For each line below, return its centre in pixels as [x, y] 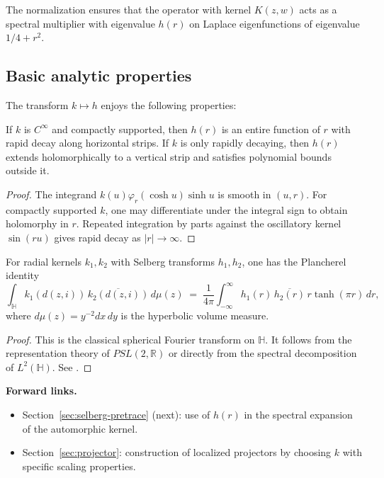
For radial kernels [44, 261]
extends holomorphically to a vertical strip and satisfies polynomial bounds [169, 156]
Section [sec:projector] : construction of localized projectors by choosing [177, 452]
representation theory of [58, 353]
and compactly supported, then [120, 129]
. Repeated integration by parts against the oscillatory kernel [209, 223]
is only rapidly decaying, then [245, 143]
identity [23, 275]
